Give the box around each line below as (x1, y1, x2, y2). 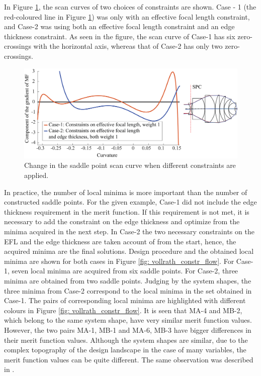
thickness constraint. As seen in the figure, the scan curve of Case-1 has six (4, 31, 235, 41)
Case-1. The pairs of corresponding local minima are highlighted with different (4, 295, 246, 306)
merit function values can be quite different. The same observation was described (4, 354, 253, 364)
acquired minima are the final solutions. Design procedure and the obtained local (4, 246, 254, 256)
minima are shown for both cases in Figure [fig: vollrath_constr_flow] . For (4, 255, 234, 266)
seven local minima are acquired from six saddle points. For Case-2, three (12, 265, 238, 276)
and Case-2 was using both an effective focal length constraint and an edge (4, 21, 235, 32)
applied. (24, 170, 49, 180)
